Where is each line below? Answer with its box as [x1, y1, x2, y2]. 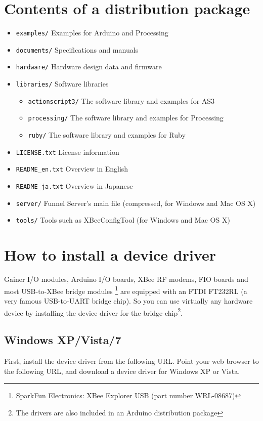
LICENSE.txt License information [16, 146, 119, 157]
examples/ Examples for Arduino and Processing [16, 27, 168, 38]
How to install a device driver [4, 244, 216, 265]
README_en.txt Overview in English [16, 163, 128, 174]
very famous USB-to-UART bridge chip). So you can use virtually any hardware [4, 295, 253, 306]
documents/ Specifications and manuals [16, 44, 139, 55]
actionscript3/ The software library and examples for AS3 [28, 95, 215, 106]
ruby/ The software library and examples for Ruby [28, 130, 186, 140]
